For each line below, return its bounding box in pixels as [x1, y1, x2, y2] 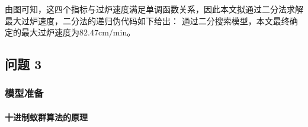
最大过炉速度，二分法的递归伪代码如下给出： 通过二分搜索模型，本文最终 [5, 14, 290, 27]
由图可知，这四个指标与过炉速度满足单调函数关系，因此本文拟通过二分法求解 [5, 3, 303, 15]
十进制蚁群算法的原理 [5, 111, 88, 123]
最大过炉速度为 [21, 26, 79, 38]
